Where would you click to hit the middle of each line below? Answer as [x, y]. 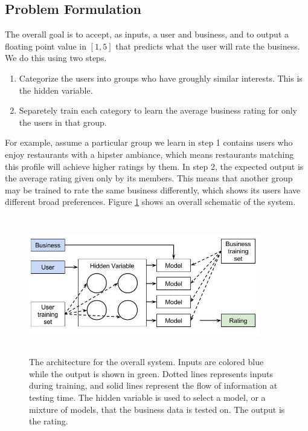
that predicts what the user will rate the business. [208, 46]
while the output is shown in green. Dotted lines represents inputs [151, 373]
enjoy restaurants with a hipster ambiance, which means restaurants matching [149, 154]
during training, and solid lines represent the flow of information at [153, 385]
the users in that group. [63, 122]
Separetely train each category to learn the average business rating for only [158, 110]
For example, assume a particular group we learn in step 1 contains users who [149, 142]
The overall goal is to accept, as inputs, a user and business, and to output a [147, 34]
